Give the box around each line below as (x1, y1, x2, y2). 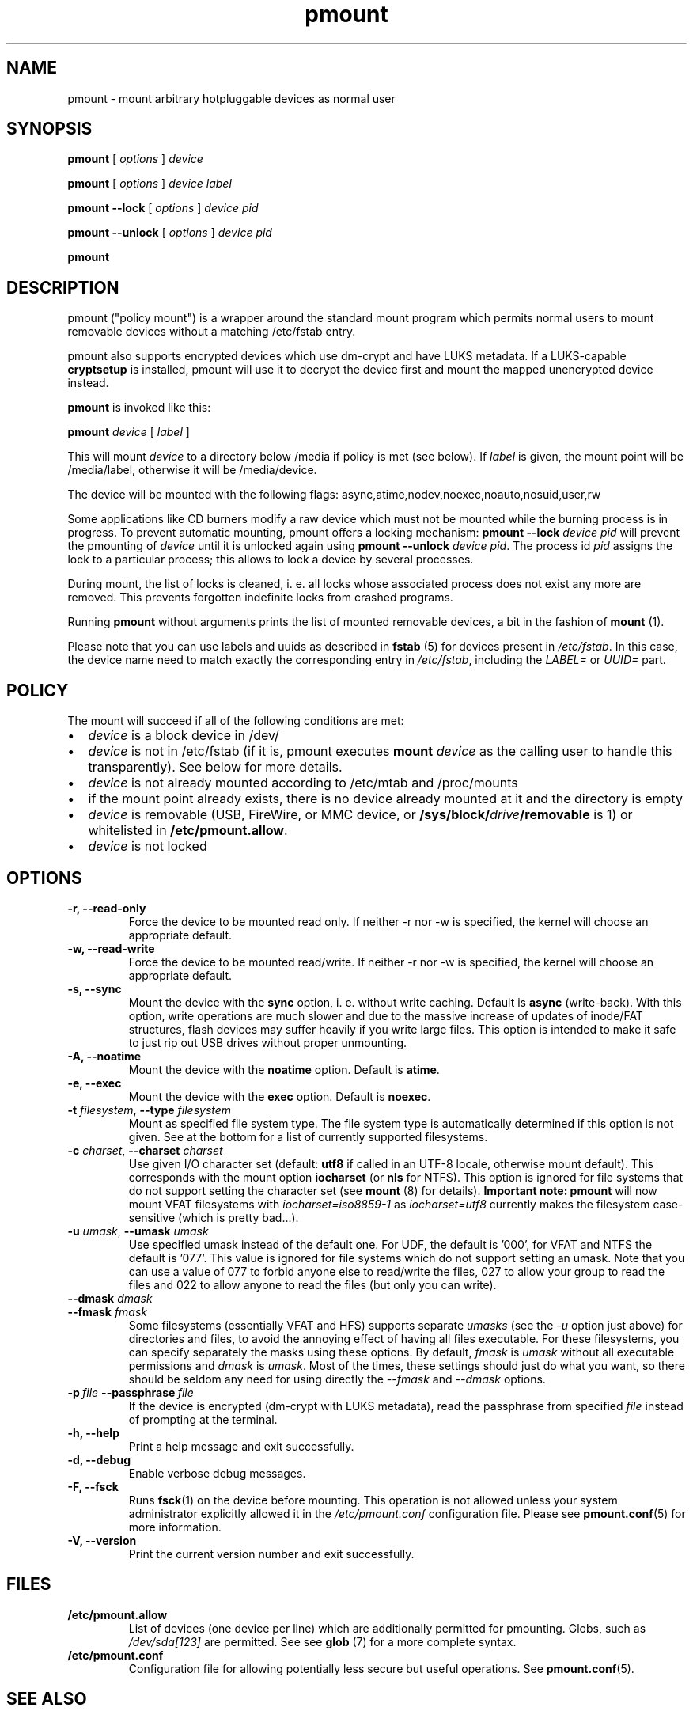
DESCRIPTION (6, 277, 119, 298)
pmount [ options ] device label (67, 176, 232, 191)
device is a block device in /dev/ (88, 727, 279, 744)
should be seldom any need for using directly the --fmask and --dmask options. (128, 1371, 546, 1386)
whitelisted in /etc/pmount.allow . (88, 822, 288, 839)
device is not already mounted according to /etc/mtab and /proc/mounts (88, 775, 518, 791)
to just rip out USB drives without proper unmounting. (128, 1035, 407, 1049)
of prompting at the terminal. (128, 1412, 278, 1426)
